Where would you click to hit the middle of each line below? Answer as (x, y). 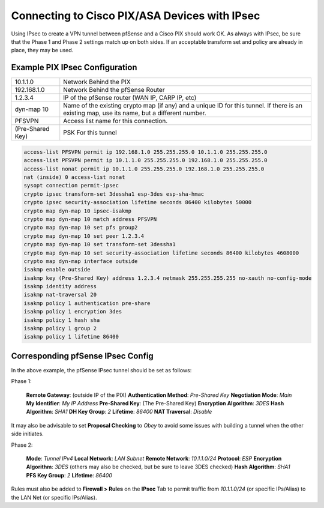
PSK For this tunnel (90, 133)
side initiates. (28, 434)
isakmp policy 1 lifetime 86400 (71, 337)
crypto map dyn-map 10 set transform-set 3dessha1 (100, 244)
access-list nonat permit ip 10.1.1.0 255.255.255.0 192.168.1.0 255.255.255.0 (144, 169)
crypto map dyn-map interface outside (81, 261)
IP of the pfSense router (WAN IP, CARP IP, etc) (130, 98)
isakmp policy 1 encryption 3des (73, 312)
